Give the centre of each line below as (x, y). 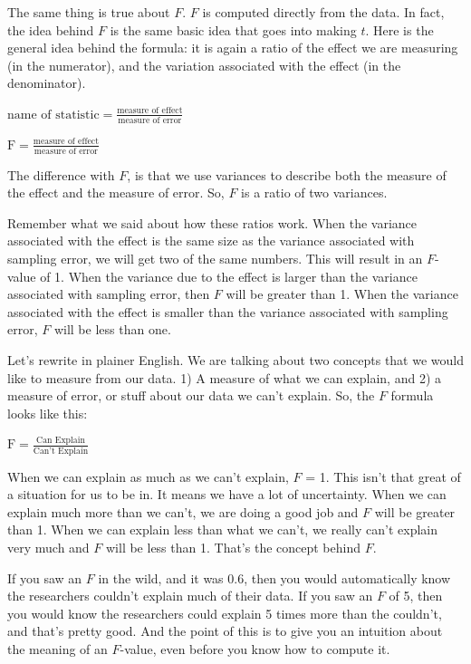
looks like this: (48, 413)
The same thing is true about (89, 12)
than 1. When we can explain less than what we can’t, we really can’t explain (223, 529)
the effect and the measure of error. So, (116, 192)
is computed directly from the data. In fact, (323, 12)
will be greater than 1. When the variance (342, 294)
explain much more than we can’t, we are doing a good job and (183, 511)
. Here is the (399, 29)
